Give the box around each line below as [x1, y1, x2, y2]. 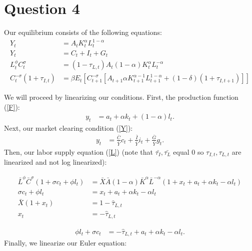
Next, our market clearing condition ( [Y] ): [4, 123, 133, 133]
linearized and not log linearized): [4, 157, 107, 167]
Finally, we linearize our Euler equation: [4, 238, 127, 248]
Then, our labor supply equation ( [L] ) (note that [4, 146, 153, 157]
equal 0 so [173, 146, 204, 157]
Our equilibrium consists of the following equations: [4, 27, 162, 37]
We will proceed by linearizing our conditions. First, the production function [4, 92, 238, 102]
